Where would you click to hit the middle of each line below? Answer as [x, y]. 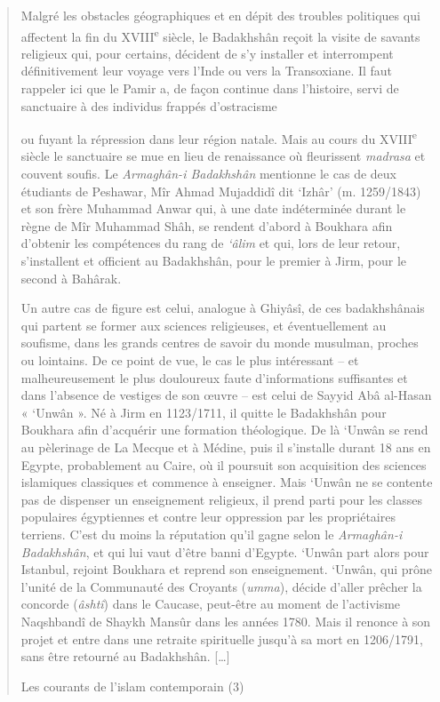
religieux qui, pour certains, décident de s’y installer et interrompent [207, 53]
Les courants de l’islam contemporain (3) [132, 686]
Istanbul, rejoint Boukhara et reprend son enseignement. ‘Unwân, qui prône [227, 569]
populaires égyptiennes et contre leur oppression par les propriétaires [208, 517]
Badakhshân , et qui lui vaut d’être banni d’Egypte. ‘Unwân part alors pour [225, 551]
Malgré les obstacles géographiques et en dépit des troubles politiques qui [220, 15]
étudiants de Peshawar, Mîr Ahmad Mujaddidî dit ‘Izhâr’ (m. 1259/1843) [221, 191]
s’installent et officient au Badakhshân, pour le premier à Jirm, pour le [214, 261]
